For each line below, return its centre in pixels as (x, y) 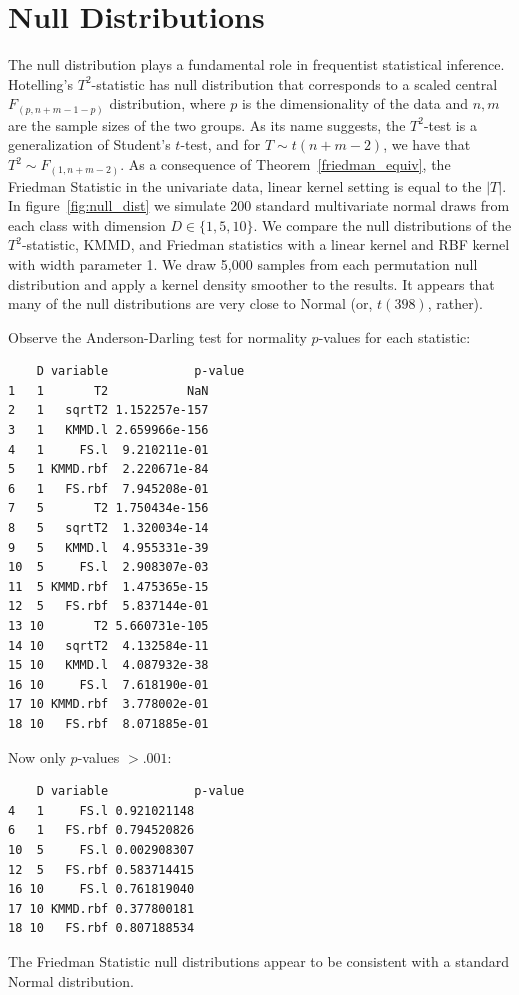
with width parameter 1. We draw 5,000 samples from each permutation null (243, 263)
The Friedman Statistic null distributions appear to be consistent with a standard (258, 960)
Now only (37, 756)
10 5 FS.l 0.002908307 (101, 849)
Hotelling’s (41, 83)
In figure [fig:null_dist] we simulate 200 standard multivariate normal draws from (259, 205)
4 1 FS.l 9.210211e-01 (108, 449)
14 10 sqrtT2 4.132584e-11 (108, 645)
